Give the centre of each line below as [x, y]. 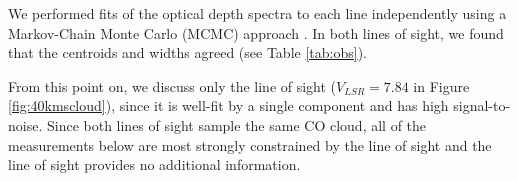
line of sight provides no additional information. [154, 164]
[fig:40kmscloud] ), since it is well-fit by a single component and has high [228, 105]
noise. [25, 124]
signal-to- [482, 105]
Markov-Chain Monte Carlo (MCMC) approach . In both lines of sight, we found [256, 32]
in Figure [441, 85]
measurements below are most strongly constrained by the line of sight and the [250, 144]
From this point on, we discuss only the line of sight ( [172, 85]
